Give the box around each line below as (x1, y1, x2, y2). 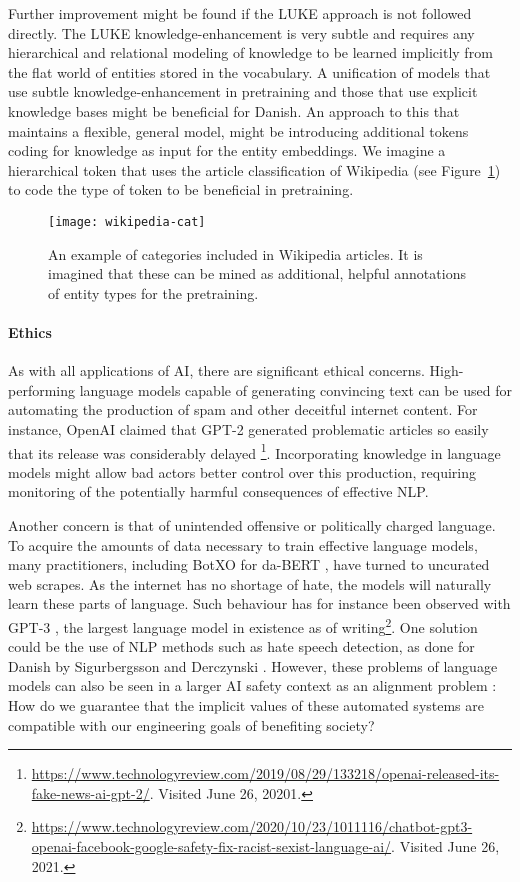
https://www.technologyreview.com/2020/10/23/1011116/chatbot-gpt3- (31, 816, 473, 837)
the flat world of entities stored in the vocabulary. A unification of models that (8, 61, 491, 82)
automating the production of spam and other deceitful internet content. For (8, 399, 478, 420)
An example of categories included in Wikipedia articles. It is (48, 243, 423, 264)
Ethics (8, 321, 52, 342)
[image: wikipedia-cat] (48, 214, 206, 229)
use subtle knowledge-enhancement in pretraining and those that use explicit (8, 81, 478, 102)
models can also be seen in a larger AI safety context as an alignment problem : (8, 675, 497, 696)
